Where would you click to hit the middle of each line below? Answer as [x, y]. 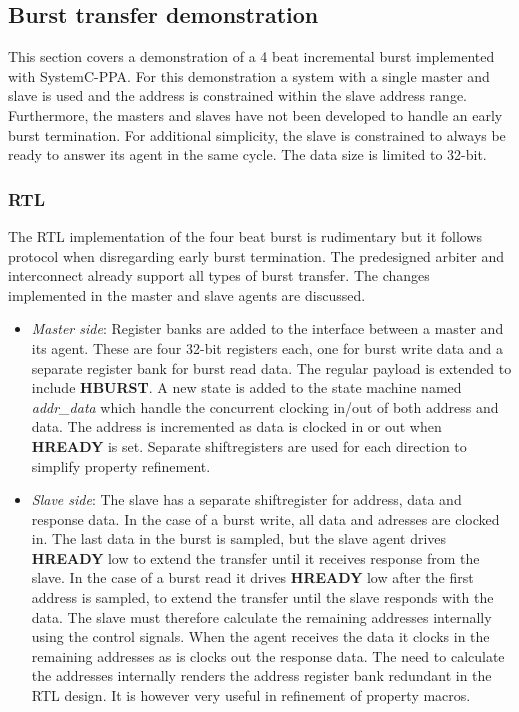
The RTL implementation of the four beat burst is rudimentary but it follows [245, 235]
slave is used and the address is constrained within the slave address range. [238, 95]
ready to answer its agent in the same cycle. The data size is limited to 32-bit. [247, 154]
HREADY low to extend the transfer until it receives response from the [255, 557]
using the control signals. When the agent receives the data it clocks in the [260, 636]
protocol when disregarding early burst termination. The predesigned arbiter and [256, 255]
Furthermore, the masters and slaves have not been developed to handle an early [255, 114]
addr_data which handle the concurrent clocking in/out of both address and [265, 406]
